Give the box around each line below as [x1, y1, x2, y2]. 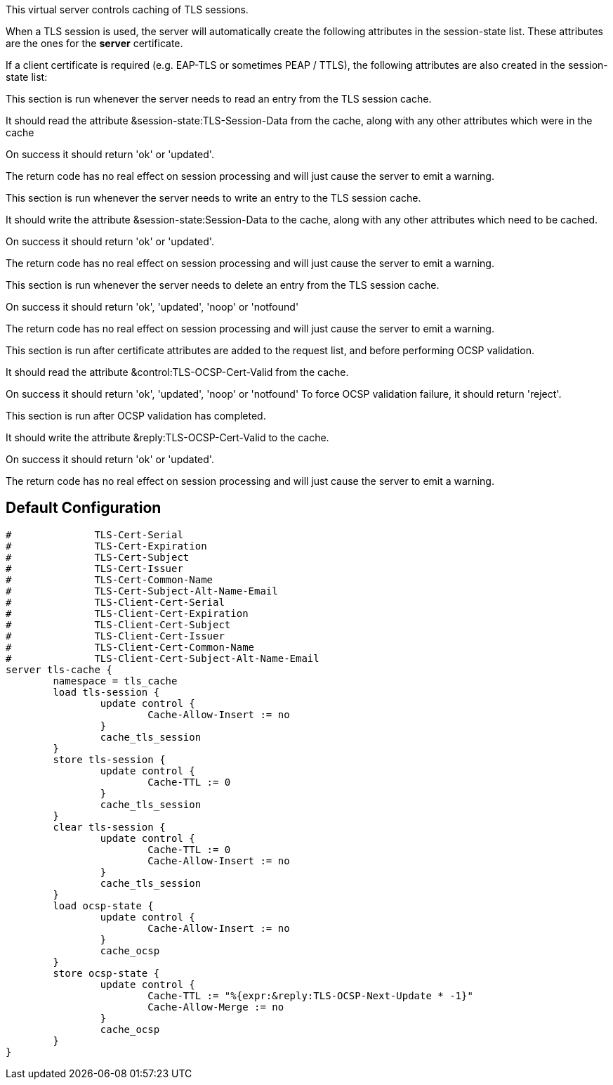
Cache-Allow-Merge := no [147, 1001, 284, 1013]
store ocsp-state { [53, 967, 160, 979]
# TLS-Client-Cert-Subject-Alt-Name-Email [6, 652, 319, 664]
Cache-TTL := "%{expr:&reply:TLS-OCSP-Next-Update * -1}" [147, 989, 473, 1001]
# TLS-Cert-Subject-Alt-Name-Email [6, 585, 278, 597]
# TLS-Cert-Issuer [6, 562, 183, 574]
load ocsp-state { [53, 899, 154, 911]
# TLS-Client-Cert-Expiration [6, 607, 249, 619]
